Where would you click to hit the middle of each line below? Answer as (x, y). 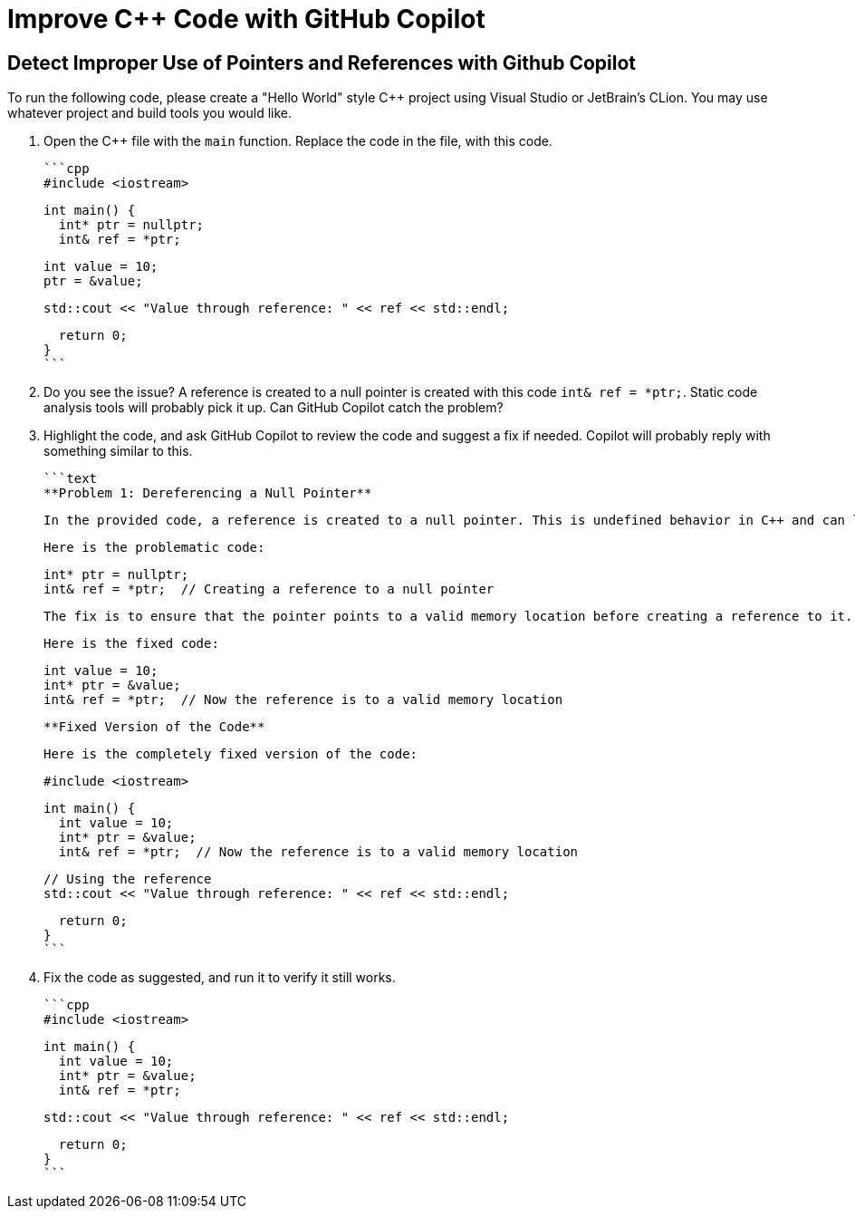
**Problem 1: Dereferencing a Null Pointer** (208, 493)
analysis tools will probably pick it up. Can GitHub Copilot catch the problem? (274, 408)
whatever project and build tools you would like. (150, 113)
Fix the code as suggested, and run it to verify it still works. (220, 978)
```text (71, 479)
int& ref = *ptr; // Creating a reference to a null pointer (269, 589)
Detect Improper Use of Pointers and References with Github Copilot (322, 63)
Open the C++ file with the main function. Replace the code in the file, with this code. (298, 141)
